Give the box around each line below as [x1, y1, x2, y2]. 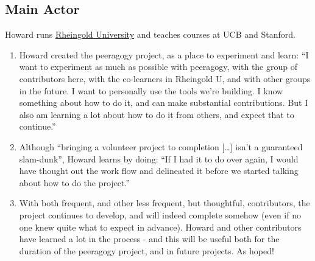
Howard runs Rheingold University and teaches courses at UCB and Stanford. [5, 28, 296, 41]
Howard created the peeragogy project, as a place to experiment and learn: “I [19, 48, 309, 61]
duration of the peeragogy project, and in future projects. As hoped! [19, 244, 274, 257]
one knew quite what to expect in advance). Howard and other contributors [19, 220, 302, 233]
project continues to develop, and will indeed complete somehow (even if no [19, 208, 301, 221]
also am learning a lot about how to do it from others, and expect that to [19, 108, 294, 120]
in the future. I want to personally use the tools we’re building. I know [19, 84, 283, 97]
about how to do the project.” [19, 176, 130, 189]
